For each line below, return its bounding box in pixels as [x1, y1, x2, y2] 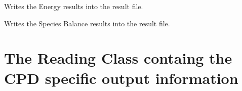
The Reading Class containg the [4, 48, 232, 68]
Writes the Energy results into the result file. [4, 1, 143, 11]
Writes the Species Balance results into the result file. [4, 18, 170, 28]
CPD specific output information [4, 67, 238, 88]
